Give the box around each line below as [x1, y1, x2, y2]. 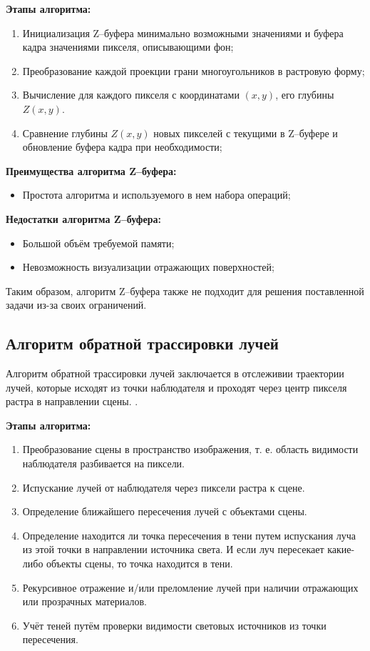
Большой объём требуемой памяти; [22, 235, 175, 250]
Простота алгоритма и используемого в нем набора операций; [22, 187, 291, 202]
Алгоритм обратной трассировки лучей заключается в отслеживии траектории [6, 366, 344, 381]
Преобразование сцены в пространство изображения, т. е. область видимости [22, 442, 359, 457]
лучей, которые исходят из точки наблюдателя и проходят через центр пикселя [6, 379, 347, 394]
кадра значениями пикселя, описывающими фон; [22, 39, 234, 54]
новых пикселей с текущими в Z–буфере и [153, 125, 338, 140]
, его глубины [275, 87, 334, 102]
